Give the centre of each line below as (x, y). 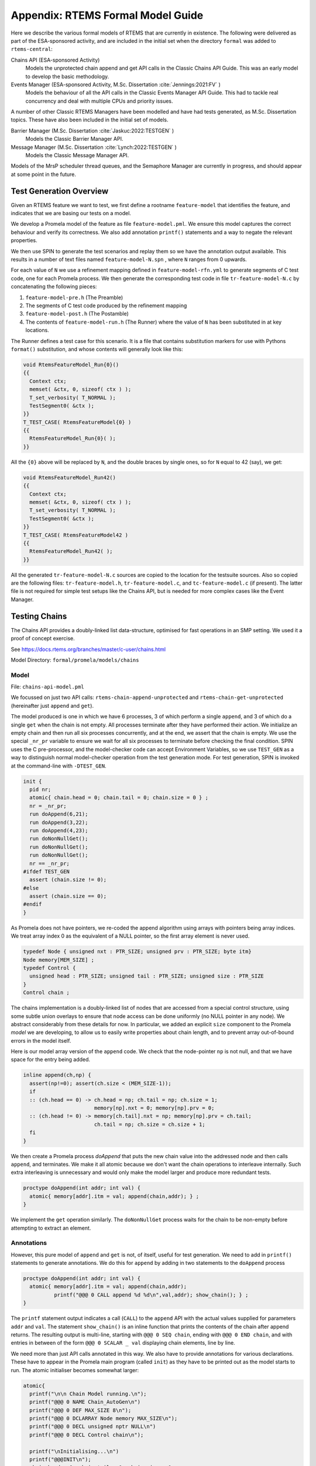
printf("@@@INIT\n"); (61, 1460)
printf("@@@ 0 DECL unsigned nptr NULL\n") (93, 1427)
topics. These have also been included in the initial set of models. (90, 120)
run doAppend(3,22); (59, 822)
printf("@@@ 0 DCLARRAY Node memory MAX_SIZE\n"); (104, 1419)
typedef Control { (49, 968)
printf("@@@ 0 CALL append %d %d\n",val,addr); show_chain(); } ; (151, 1295)
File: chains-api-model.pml (47, 687)
